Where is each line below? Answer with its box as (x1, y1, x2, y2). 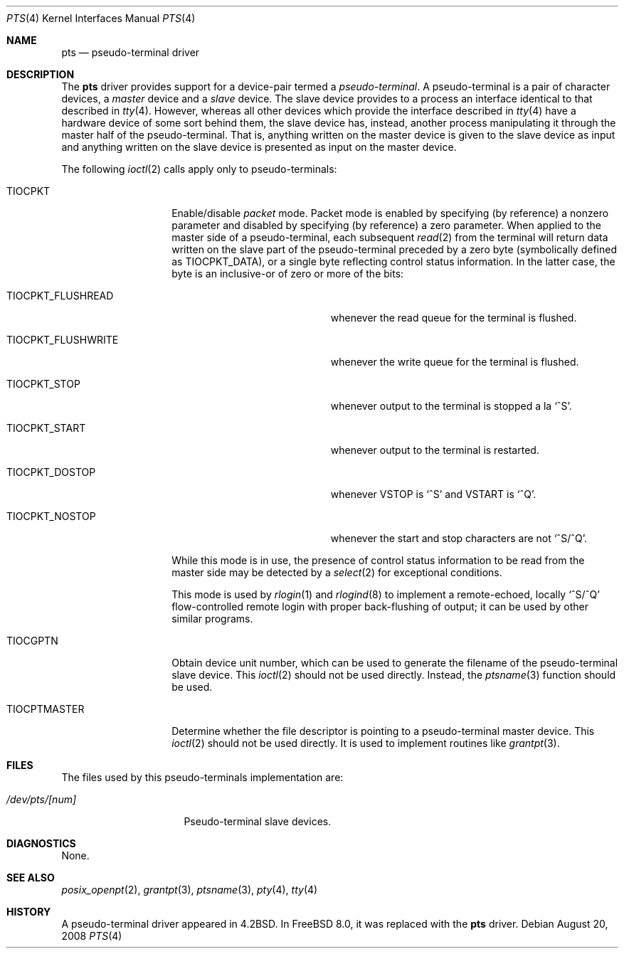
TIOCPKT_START (6, 422, 86, 434)
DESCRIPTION (6, 68, 75, 80)
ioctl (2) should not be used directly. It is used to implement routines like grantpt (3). (171, 737, 560, 749)
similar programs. (171, 613, 253, 625)
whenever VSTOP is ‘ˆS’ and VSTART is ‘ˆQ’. (330, 488, 536, 500)
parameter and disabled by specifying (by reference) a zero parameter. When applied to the (171, 219, 601, 231)
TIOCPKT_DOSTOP (6, 466, 96, 478)
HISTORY (6, 906, 51, 918)
